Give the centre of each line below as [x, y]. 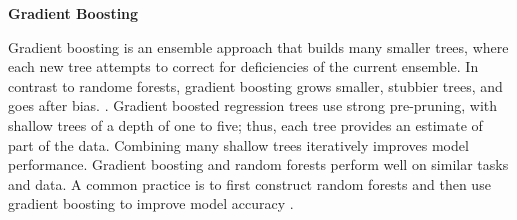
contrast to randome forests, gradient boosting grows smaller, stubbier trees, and [255, 85]
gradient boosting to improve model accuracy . [151, 203]
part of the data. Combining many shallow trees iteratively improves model [238, 144]
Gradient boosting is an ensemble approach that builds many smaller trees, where [258, 46]
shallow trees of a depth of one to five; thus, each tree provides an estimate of [245, 124]
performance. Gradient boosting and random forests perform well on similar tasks [258, 164]
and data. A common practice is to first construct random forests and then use [249, 183]
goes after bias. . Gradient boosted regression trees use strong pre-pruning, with [253, 105]
